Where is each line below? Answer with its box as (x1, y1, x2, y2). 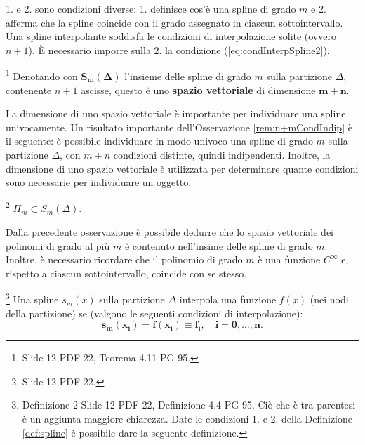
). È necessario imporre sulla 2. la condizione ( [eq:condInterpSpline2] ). (28, 42, 330, 57)
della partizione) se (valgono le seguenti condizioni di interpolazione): (6, 305, 303, 320)
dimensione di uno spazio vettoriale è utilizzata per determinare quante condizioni (6, 161, 359, 175)
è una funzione (258, 252, 321, 267)
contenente (6, 82, 52, 97)
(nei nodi (310, 292, 349, 307)
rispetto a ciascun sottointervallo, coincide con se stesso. (6, 265, 247, 280)
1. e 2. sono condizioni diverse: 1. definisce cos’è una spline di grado (6, 1, 296, 15)
